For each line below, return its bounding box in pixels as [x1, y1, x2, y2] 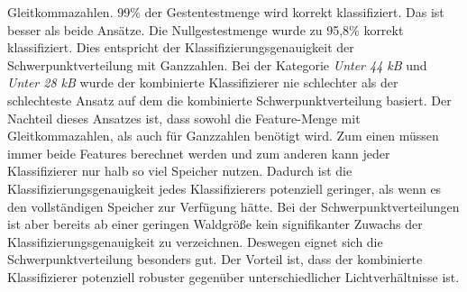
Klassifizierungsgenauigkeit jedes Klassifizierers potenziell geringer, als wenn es [7, 178, 442, 197]
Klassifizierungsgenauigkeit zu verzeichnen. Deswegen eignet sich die [7, 232, 383, 251]
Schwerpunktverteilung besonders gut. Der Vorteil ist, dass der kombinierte [7, 250, 423, 269]
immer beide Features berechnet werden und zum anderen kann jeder [7, 143, 390, 162]
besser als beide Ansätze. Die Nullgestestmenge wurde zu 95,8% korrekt [7, 20, 404, 39]
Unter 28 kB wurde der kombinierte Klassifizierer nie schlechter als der [7, 73, 398, 92]
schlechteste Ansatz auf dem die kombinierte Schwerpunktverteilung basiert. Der [7, 90, 452, 109]
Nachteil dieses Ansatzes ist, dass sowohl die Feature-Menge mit [7, 108, 361, 127]
